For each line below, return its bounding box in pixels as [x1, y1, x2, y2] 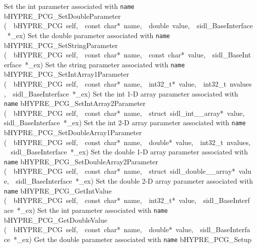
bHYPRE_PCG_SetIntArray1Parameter [4, 69, 129, 79]
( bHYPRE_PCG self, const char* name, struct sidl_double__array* [4, 166, 236, 176]
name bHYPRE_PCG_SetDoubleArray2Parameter [4, 156, 159, 166]
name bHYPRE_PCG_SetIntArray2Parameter [4, 98, 146, 108]
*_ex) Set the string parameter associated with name [25, 59, 185, 69]
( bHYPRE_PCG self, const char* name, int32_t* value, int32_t [4, 78, 226, 89]
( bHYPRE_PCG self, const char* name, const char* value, [4, 50, 206, 60]
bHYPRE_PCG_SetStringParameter [4, 40, 118, 50]
